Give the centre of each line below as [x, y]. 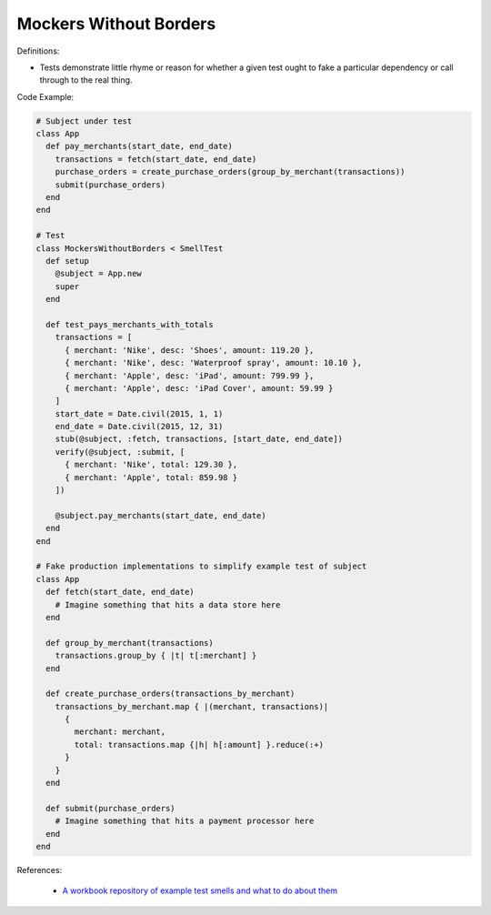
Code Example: [45, 96]
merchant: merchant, [120, 732]
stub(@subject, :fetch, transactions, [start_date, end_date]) [199, 439]
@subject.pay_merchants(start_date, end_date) [161, 515]
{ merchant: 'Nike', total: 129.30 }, [151, 465]
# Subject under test [84, 121]
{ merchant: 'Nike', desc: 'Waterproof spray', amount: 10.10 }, [214, 363]
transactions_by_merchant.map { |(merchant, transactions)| [192, 706]
